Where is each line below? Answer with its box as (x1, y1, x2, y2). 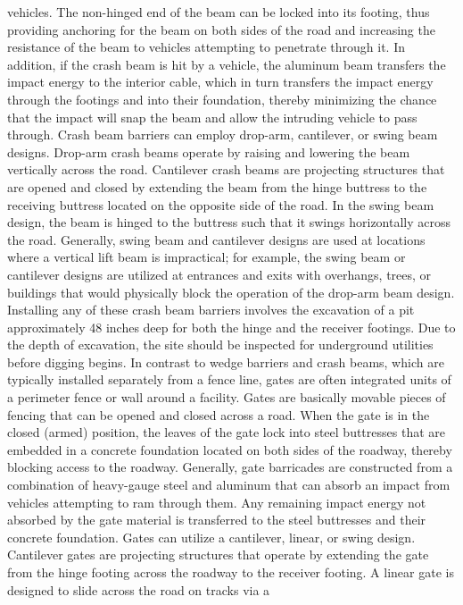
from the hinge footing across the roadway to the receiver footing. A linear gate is (7, 563, 454, 581)
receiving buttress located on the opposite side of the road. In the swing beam (7, 195, 434, 214)
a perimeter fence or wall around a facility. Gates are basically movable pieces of (7, 388, 446, 407)
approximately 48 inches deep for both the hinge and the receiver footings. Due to (7, 317, 456, 336)
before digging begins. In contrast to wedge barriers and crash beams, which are (7, 352, 444, 371)
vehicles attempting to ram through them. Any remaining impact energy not (7, 492, 426, 511)
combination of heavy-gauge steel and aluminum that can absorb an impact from (7, 475, 451, 494)
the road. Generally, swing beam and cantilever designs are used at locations (7, 230, 426, 248)
